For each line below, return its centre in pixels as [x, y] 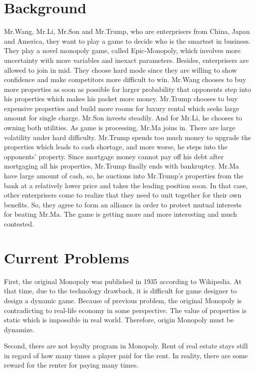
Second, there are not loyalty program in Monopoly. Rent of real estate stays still [126, 346]
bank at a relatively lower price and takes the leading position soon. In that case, [126, 185]
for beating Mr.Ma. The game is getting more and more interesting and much [121, 214]
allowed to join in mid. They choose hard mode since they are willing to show [121, 70]
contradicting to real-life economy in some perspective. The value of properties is [125, 310]
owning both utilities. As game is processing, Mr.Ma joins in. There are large [120, 128]
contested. [19, 224]
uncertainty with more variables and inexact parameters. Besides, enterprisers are [127, 60]
